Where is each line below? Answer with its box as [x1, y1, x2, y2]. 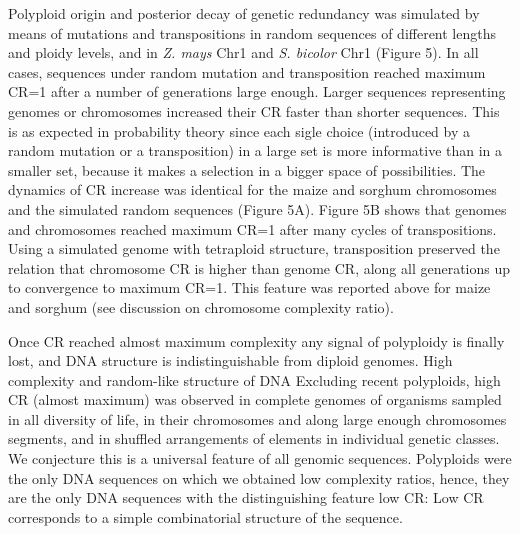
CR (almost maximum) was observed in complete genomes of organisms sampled [8, 389, 502, 410]
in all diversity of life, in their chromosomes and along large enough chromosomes [8, 408, 507, 429]
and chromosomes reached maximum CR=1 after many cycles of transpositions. [8, 218, 497, 239]
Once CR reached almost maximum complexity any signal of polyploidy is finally [8, 330, 505, 351]
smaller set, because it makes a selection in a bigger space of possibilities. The [8, 159, 486, 180]
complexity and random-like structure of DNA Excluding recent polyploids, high [8, 369, 501, 390]
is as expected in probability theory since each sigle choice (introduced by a [8, 120, 471, 141]
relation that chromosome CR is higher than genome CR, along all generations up [8, 257, 511, 278]
